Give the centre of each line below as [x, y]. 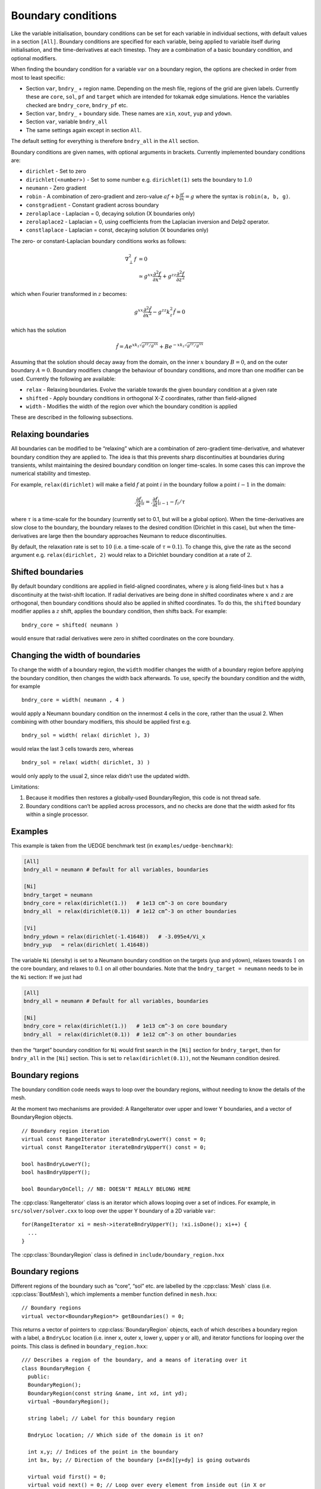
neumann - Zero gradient [56, 188]
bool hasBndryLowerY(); [56, 1164]
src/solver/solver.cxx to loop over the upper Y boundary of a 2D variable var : [113, 1211]
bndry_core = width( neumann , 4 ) [73, 700]
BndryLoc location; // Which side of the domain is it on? [115, 1435]
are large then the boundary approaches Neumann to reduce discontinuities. [133, 535]
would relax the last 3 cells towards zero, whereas [72, 749]
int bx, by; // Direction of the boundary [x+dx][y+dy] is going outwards [139, 1460]
